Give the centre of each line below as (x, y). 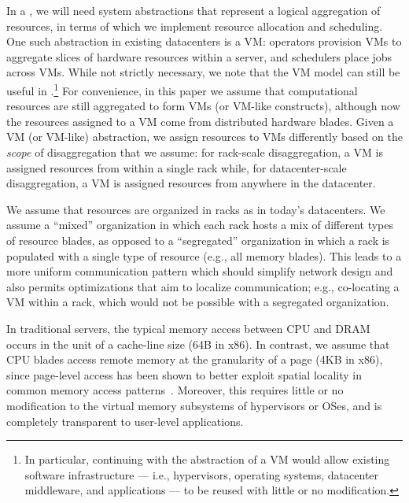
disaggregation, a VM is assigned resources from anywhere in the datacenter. (191, 183)
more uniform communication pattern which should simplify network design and (200, 271)
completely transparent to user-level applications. (125, 421)
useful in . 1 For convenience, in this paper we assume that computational (182, 89)
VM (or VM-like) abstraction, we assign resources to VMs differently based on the (204, 137)
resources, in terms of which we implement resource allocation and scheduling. (195, 26)
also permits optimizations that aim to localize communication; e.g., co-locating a (203, 286)
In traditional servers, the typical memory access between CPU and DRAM (188, 328)
